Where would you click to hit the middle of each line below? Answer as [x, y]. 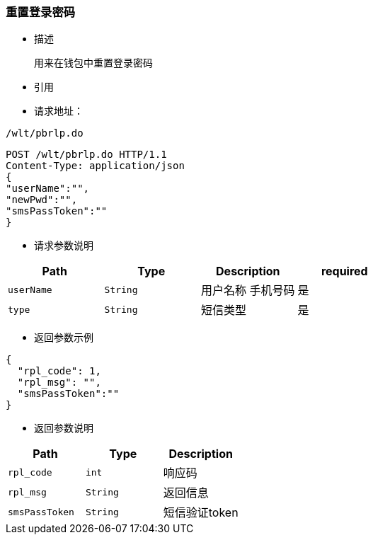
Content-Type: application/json [95, 166]
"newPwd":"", [42, 200]
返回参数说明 [64, 428]
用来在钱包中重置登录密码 [93, 63]
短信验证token [201, 513]
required [344, 271]
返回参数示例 [64, 338]
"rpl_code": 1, [59, 371]
